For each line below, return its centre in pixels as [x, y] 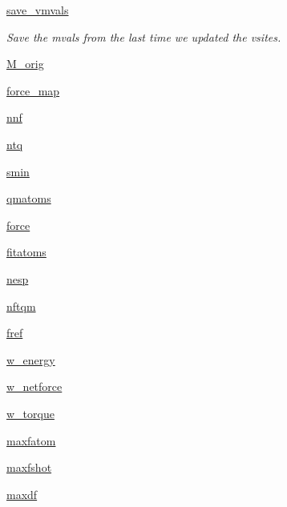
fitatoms [26, 252]
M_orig [25, 64]
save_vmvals [38, 10]
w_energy [31, 359]
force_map [33, 90]
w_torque [30, 413]
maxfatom [31, 440]
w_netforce [34, 386]
